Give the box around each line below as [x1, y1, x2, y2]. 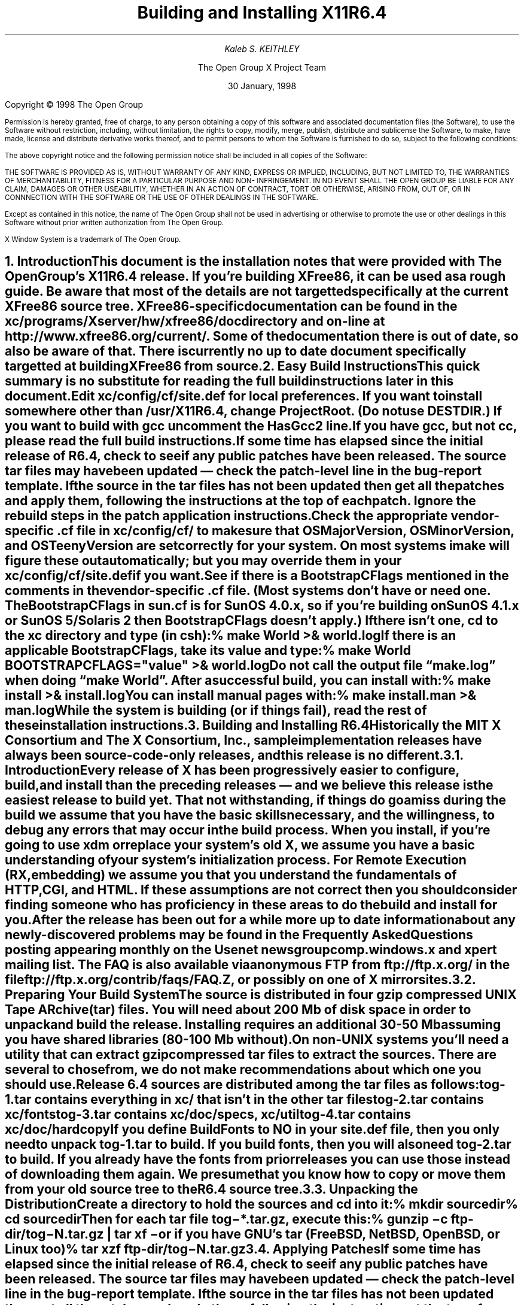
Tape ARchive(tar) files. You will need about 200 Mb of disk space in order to [5, 1002, 471, 1018]
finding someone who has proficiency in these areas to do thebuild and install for [5, 897, 498, 913]
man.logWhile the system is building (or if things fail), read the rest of [5, 703, 427, 718]
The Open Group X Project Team [197, 62, 327, 72]
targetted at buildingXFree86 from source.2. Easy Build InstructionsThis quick [5, 359, 480, 374]
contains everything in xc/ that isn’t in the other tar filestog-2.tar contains [34, 1092, 484, 1107]
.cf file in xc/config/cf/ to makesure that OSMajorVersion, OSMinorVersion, [57, 523, 514, 539]
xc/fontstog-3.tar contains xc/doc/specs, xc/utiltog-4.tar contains [5, 1107, 412, 1122]
